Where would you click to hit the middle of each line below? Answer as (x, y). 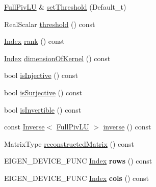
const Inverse (24, 127)
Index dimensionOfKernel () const (57, 58)
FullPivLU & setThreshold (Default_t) (65, 7)
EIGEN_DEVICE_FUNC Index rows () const (78, 161)
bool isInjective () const (41, 75)
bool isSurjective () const (43, 92)
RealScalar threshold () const (50, 24)
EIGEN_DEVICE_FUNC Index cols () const (77, 178)
